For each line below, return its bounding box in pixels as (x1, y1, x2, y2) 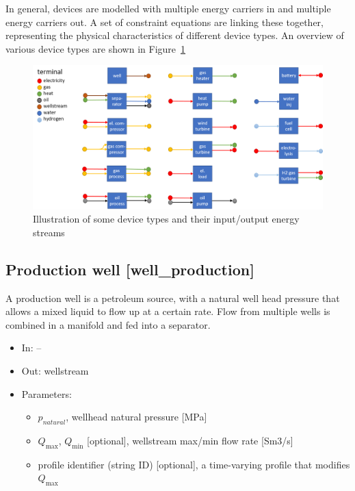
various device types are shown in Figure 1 (5, 41, 186, 55)
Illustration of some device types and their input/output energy (33, 212, 300, 226)
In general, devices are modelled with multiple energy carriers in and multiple (5, 1, 331, 15)
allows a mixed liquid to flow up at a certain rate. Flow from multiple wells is (5, 304, 330, 318)
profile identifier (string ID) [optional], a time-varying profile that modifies (38, 457, 350, 471)
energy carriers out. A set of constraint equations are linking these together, (5, 14, 324, 29)
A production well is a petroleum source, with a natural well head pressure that (5, 290, 340, 305)
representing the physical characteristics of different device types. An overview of (5, 28, 344, 42)
